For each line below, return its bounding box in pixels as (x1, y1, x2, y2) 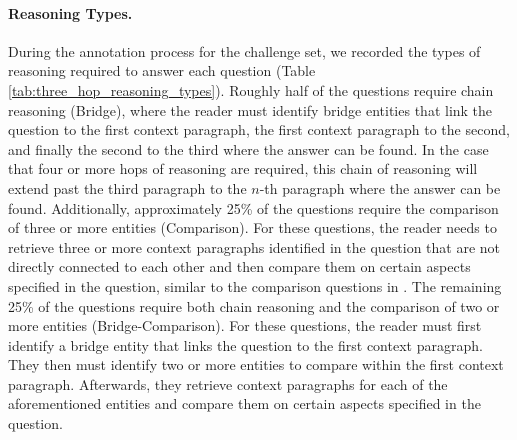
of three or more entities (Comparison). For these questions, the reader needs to (8, 217, 497, 238)
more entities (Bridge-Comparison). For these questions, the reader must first (8, 315, 482, 336)
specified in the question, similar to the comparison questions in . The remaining (8, 275, 502, 296)
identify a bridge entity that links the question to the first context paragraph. (8, 334, 483, 355)
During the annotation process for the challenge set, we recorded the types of (8, 40, 481, 61)
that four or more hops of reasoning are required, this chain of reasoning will (8, 158, 478, 179)
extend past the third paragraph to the (8, 177, 247, 198)
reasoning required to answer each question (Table (8, 60, 316, 81)
